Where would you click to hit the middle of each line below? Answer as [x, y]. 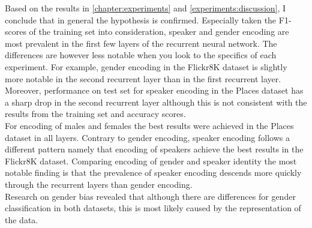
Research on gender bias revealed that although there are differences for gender [150, 196]
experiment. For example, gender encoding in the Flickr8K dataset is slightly [146, 66]
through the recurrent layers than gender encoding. [99, 184]
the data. [22, 219]
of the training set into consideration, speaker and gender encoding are [159, 31]
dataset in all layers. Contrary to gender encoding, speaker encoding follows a [147, 137]
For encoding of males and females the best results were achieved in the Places [149, 125]
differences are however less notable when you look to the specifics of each [141, 55]
